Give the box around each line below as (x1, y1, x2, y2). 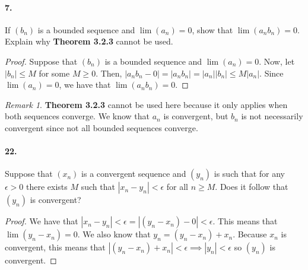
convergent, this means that (5, 241, 106, 253)
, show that (192, 23, 233, 36)
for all (166, 180, 189, 193)
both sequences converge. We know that (5, 110, 150, 122)
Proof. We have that (5, 215, 78, 227)
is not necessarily (241, 110, 303, 122)
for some (39, 66, 70, 79)
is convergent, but (163, 110, 228, 122)
